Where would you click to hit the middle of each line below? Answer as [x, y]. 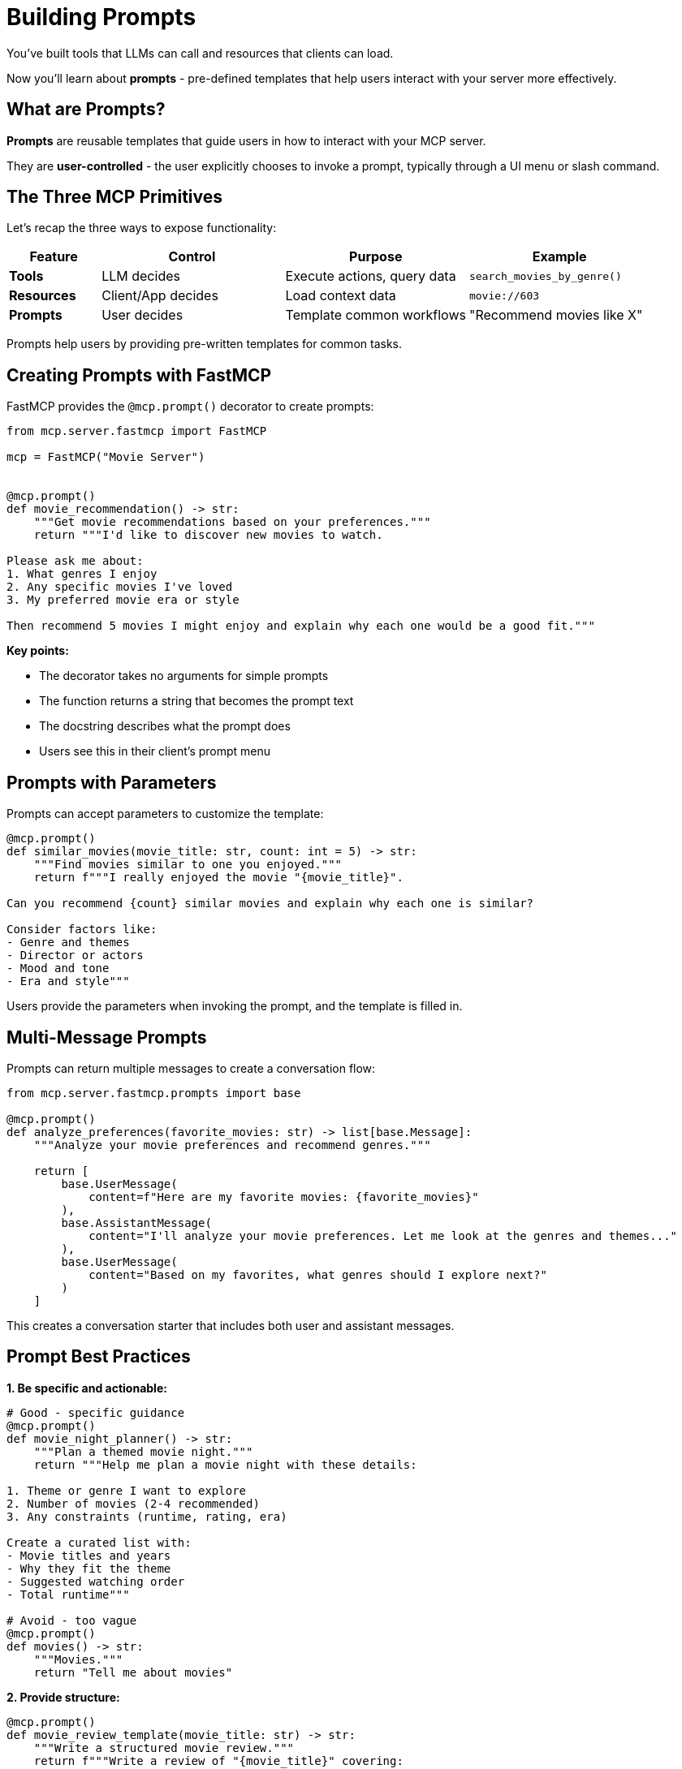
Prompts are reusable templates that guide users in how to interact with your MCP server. [246, 140]
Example [559, 257]
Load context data [341, 296]
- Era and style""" [68, 981]
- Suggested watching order [96, 1581]
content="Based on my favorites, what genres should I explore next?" [318, 1274]
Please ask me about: [75, 561]
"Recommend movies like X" [556, 315]
